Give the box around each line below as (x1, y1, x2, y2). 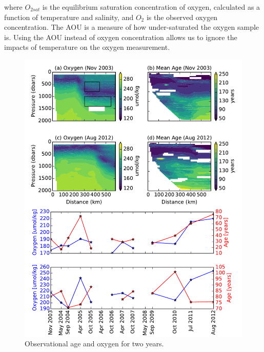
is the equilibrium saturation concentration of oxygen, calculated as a (42, 2, 260, 12)
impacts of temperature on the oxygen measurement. (4, 42, 170, 52)
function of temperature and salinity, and (4, 11, 134, 22)
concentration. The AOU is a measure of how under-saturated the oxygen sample (4, 22, 259, 32)
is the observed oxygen (146, 11, 218, 22)
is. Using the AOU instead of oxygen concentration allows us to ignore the (4, 31, 237, 42)
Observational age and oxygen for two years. (25, 338, 164, 349)
